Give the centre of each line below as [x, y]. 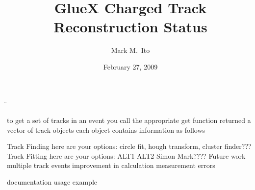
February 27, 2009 [130, 66]
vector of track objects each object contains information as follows [106, 130]
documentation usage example [52, 182]
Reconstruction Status [130, 27]
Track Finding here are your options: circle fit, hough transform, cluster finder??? [129, 146]
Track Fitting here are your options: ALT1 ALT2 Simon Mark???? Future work [126, 155]
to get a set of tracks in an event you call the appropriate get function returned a [129, 120]
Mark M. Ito [130, 50]
